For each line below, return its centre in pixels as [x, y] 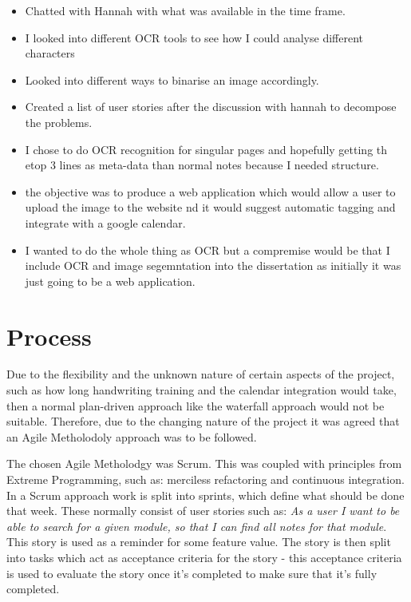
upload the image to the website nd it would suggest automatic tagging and [210, 207]
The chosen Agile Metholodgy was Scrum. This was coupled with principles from [204, 463]
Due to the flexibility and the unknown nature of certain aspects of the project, [201, 374]
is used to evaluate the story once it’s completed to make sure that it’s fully [192, 573]
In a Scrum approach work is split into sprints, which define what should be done [205, 495]
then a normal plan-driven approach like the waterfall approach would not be [196, 405]
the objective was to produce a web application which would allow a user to [210, 191]
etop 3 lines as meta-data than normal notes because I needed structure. [202, 165]
